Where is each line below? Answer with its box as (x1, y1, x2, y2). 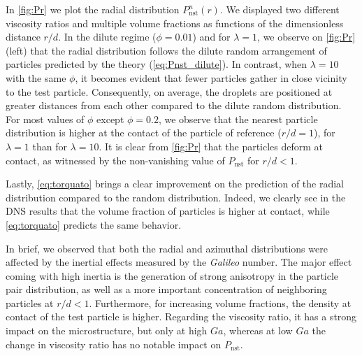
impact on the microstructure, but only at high (6, 323, 208, 338)
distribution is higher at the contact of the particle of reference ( (6, 125, 282, 140)
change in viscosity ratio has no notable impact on (6, 336, 222, 351)
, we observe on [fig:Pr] (257, 29, 356, 44)
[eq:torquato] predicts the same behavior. (6, 217, 182, 232)
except (96, 111, 124, 126)
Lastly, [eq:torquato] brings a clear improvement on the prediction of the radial (6, 176, 345, 191)
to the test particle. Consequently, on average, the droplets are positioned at (6, 84, 333, 99)
